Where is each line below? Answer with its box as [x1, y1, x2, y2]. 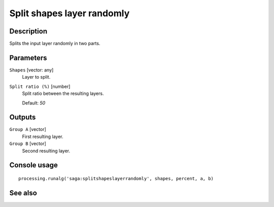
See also [9, 188, 38, 197]
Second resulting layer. [22, 148, 71, 154]
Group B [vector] [9, 141, 47, 147]
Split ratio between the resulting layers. [22, 90, 104, 96]
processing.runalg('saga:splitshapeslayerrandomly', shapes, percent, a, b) [18, 176, 214, 182]
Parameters [9, 53, 47, 62]
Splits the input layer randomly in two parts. [9, 41, 100, 47]
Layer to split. [22, 74, 51, 80]
